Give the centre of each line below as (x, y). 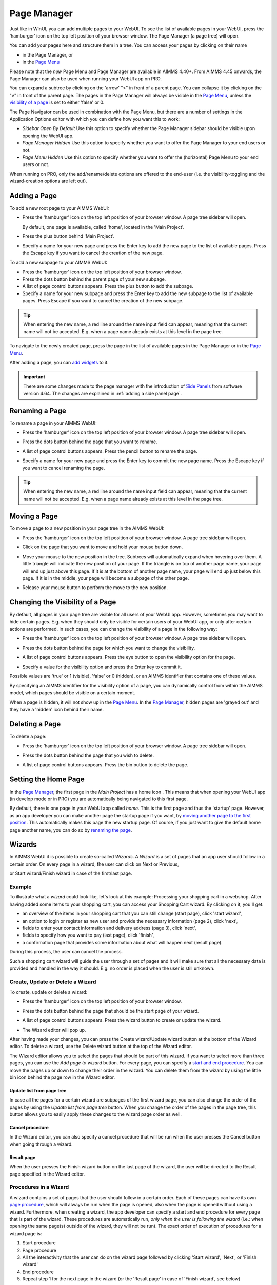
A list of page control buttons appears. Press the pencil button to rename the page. (110, 451)
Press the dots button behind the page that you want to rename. (90, 442)
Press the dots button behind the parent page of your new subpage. (94, 279)
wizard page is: (26, 1233)
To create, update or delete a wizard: (48, 992)
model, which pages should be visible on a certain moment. (72, 693)
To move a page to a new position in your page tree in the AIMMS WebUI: (87, 528)
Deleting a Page (35, 724)
